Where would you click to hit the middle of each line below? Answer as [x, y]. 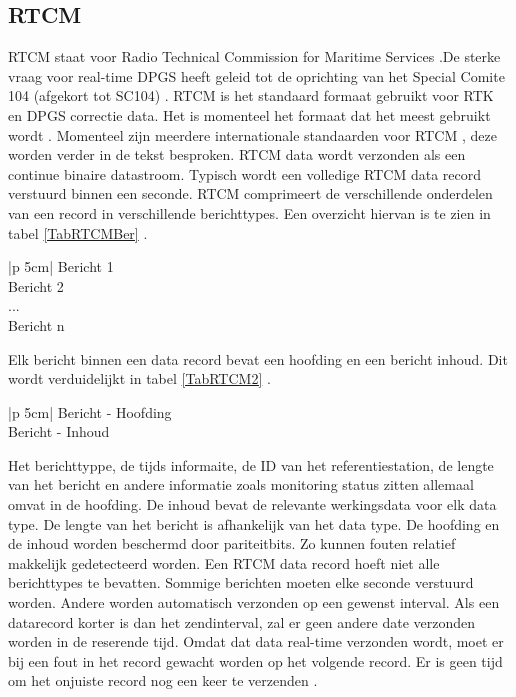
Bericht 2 [36, 285]
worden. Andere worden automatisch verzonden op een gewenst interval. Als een [254, 602]
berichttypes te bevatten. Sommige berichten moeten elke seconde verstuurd [241, 582]
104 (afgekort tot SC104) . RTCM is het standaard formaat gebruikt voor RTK [251, 95]
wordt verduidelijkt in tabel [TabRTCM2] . [139, 378]
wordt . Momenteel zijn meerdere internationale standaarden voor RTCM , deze [252, 134]
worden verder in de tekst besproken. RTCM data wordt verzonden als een [237, 154]
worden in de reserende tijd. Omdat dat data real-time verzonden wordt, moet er [256, 641]
